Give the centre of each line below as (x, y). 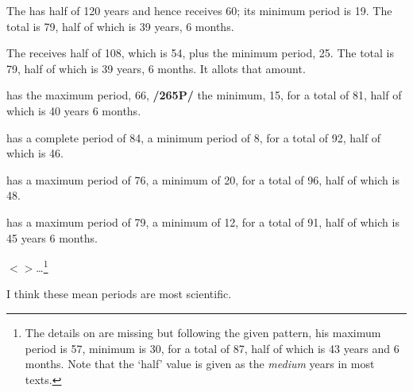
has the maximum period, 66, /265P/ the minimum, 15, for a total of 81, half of (204, 95)
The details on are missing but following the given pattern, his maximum (203, 332)
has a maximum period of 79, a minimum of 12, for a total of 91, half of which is (203, 221)
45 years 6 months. (52, 237)
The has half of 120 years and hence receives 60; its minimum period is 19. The (199, 10)
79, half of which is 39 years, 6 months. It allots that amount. (156, 68)
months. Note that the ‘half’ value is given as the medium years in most (200, 364)
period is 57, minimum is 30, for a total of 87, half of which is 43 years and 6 (212, 348)
